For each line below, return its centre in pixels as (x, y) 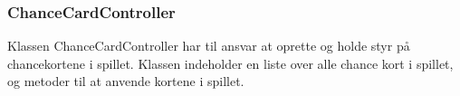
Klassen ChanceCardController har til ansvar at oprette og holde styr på (209, 46)
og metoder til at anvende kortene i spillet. (126, 81)
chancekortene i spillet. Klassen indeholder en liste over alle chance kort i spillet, (230, 63)
